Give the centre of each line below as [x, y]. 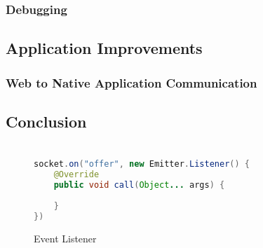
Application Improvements [104, 48]
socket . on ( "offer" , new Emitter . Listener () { [142, 164]
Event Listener [65, 238]
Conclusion [46, 121]
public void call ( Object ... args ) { [139, 185]
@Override [76, 175]
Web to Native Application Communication [131, 82]
